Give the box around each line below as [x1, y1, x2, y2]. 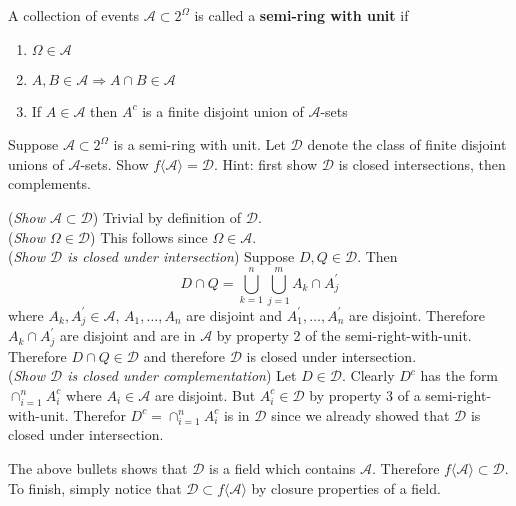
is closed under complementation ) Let [67, 365, 297, 386]
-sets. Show [80, 153, 149, 174]
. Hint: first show [213, 153, 318, 174]
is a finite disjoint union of [142, 100, 304, 121]
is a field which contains [209, 458, 356, 479]
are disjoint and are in [59, 325, 196, 346]
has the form [420, 365, 499, 386]
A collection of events [8, 5, 140, 25]
